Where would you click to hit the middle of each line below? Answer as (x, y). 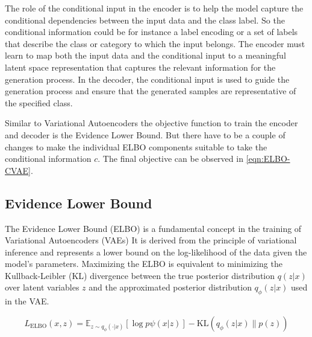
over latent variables (42, 287)
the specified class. (39, 102)
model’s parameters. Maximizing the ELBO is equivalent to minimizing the (144, 264)
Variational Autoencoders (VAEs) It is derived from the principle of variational (151, 240)
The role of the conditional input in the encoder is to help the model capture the (154, 8)
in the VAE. (27, 301)
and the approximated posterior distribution (170, 287)
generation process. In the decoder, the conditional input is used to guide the (147, 79)
